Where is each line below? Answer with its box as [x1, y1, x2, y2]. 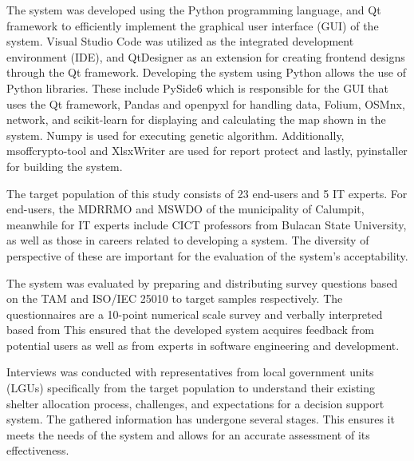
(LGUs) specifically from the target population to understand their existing [6, 380, 376, 396]
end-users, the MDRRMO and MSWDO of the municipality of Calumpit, [6, 201, 365, 217]
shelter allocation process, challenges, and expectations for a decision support [6, 395, 384, 411]
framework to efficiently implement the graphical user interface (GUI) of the [6, 17, 379, 34]
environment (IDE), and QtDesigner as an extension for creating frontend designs [6, 48, 405, 65]
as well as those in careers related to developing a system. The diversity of [6, 232, 369, 248]
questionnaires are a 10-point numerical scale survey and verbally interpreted [6, 305, 383, 322]
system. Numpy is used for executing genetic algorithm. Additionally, [6, 126, 345, 143]
